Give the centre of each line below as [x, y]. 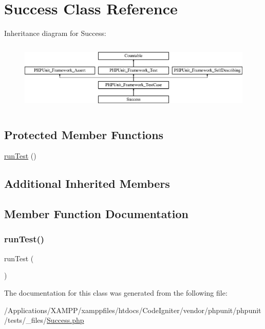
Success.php [65, 320]
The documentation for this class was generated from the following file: [116, 292]
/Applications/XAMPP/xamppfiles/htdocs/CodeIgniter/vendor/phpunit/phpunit [133, 310]
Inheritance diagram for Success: [55, 33]
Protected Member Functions [84, 134]
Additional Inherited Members [87, 183]
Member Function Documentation [97, 214]
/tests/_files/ [26, 320]
